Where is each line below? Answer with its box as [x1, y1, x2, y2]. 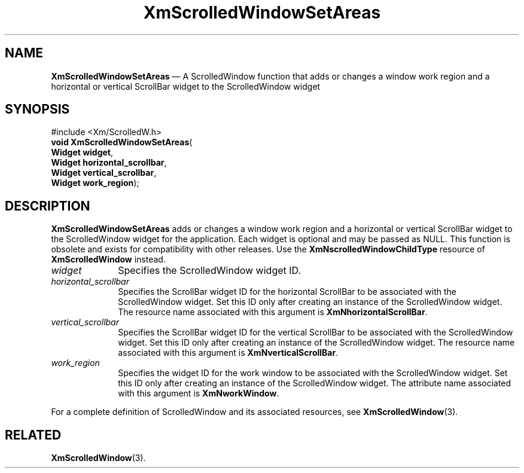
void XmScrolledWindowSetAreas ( [51, 137, 193, 148]
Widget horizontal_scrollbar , [51, 157, 167, 168]
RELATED [5, 427, 62, 443]
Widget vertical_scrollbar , [51, 167, 157, 178]
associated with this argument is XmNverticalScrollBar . [118, 347, 339, 358]
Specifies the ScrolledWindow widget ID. [118, 264, 301, 277]
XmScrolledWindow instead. [51, 254, 166, 265]
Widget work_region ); [51, 178, 139, 188]
